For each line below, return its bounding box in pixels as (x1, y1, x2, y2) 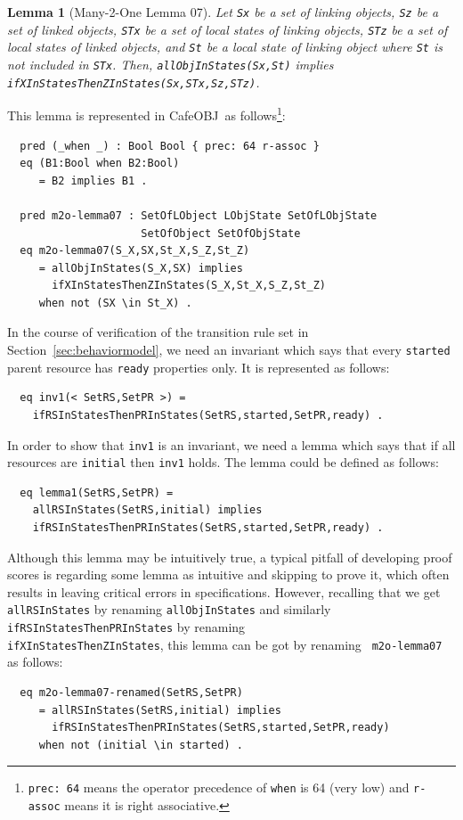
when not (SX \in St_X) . (38, 296, 192, 309)
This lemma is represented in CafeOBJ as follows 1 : (7, 103, 286, 124)
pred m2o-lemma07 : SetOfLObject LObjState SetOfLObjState (20, 209, 378, 222)
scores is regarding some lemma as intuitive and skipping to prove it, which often (7, 565, 450, 584)
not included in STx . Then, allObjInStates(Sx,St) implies (7, 54, 334, 73)
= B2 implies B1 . (38, 174, 148, 187)
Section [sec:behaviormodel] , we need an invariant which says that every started (7, 340, 451, 359)
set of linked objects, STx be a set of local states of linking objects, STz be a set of (7, 20, 448, 38)
